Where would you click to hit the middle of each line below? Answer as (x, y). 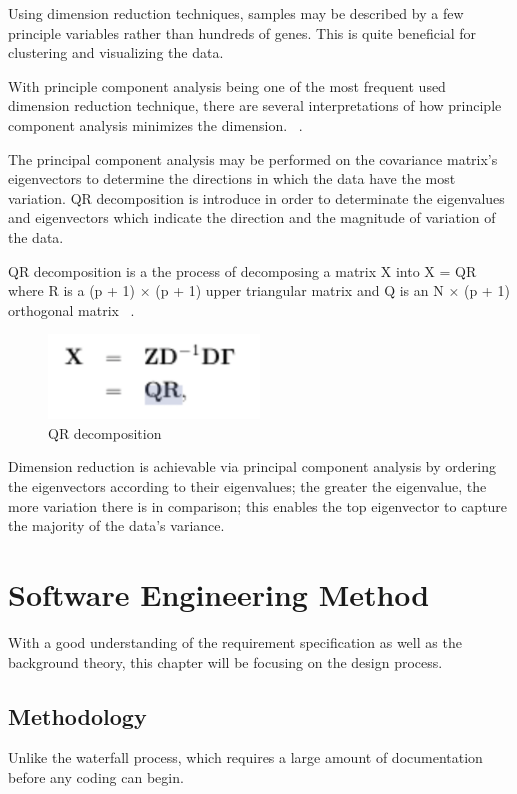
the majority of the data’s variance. (116, 525)
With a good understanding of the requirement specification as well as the (235, 641)
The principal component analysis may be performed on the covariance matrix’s (253, 158)
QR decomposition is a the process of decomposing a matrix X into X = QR (242, 270)
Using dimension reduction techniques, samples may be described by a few (236, 13)
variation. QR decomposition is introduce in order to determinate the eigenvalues (256, 197)
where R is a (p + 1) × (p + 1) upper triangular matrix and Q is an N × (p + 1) (259, 290)
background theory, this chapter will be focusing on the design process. (225, 661)
